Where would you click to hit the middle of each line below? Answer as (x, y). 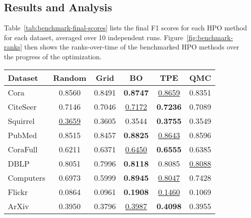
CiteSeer (22, 106)
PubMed (23, 135)
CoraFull (23, 149)
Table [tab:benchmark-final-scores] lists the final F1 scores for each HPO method (125, 28)
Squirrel (21, 121)
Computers (27, 177)
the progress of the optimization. (53, 56)
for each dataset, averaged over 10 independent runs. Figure (94, 37)
